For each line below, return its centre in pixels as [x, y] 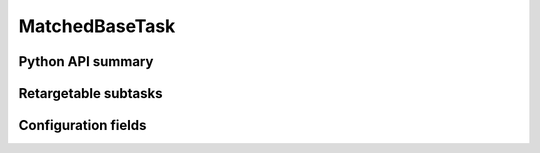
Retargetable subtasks [91, 93]
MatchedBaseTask [97, 26]
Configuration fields [82, 125]
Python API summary [86, 61]
